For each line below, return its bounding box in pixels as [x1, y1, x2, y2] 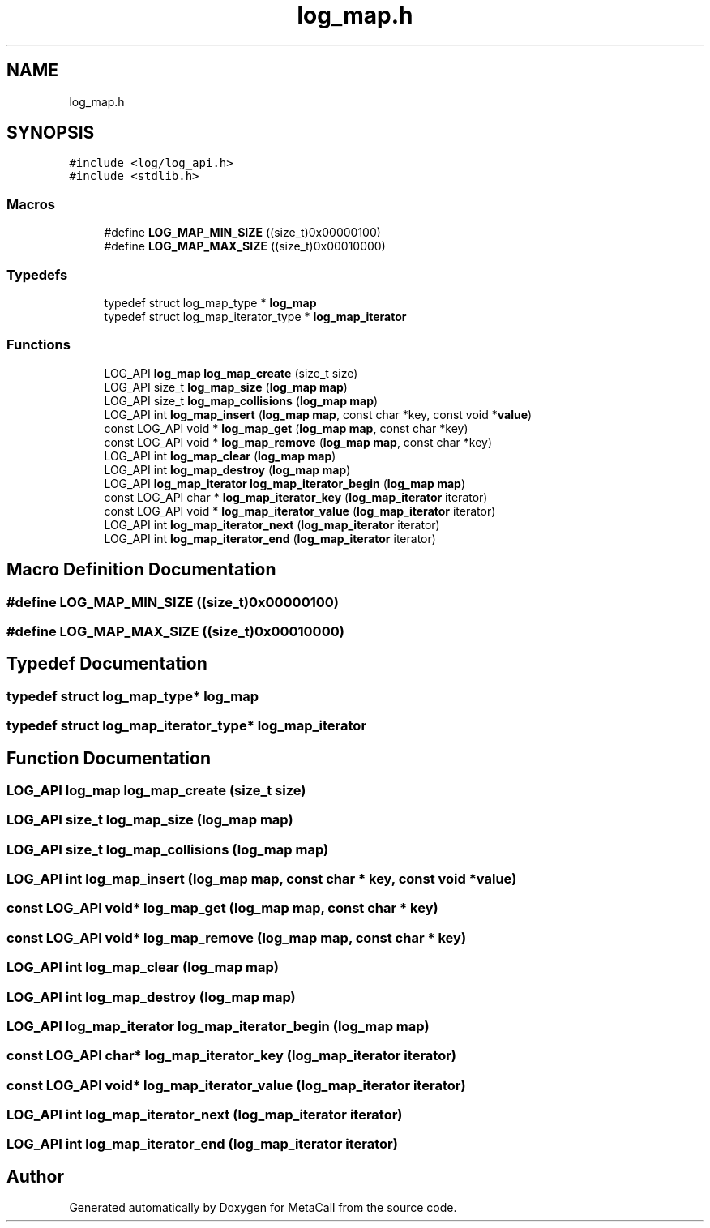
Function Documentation [6, 747, 211, 768]
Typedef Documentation [6, 653, 207, 674]
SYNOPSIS [6, 122, 95, 143]
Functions [6, 336, 71, 353]
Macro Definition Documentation [6, 559, 276, 580]
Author [6, 1166, 64, 1187]
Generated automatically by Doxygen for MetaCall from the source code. [69, 1200, 457, 1215]
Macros [6, 195, 55, 212]
